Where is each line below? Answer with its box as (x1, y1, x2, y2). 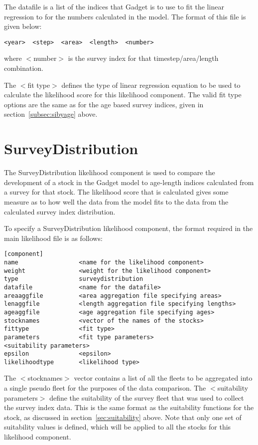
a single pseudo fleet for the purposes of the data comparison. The (4, 383, 206, 393)
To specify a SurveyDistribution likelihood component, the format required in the (4, 223, 253, 233)
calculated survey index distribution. (4, 206, 116, 217)
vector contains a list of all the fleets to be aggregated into (74, 373, 253, 383)
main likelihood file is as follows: (4, 232, 103, 243)
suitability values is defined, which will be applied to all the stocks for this (4, 422, 231, 432)
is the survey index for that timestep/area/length (68, 53, 219, 63)
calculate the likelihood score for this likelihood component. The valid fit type (4, 89, 242, 100)
